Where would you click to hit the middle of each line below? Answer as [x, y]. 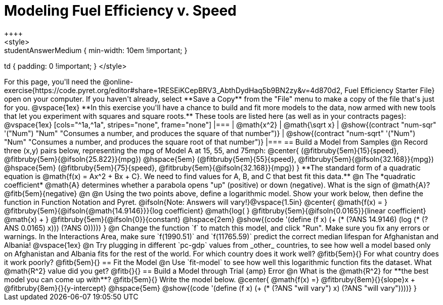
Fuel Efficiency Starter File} [390, 90]
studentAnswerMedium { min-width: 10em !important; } [96, 50]
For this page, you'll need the [53, 81]
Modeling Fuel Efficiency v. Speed [120, 11]
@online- [118, 81]
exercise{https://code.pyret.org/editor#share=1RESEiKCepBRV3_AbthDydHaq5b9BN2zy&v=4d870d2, [173, 90]
